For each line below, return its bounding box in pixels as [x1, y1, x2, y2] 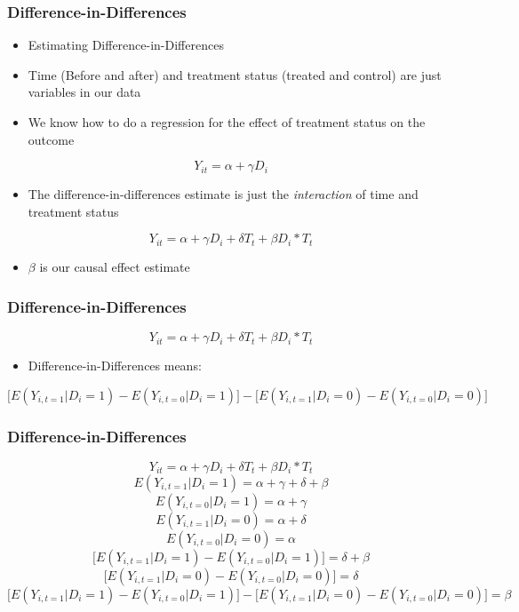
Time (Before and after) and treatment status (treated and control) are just [28, 65, 442, 83]
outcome [28, 130, 75, 148]
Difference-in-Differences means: [28, 356, 202, 375]
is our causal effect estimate [39, 258, 190, 276]
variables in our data [28, 83, 141, 101]
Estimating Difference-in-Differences [28, 36, 224, 54]
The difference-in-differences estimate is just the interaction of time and [28, 185, 419, 203]
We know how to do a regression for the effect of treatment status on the [28, 113, 426, 131]
